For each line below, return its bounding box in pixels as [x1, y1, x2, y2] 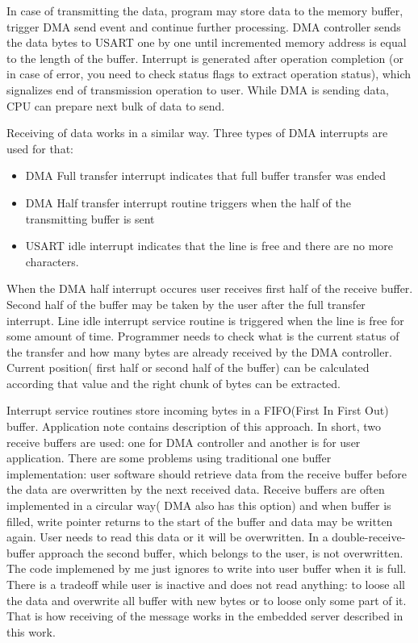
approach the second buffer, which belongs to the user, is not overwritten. [39, 544, 403, 561]
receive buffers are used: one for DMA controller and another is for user [6, 433, 361, 450]
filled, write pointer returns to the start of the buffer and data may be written [6, 512, 393, 529]
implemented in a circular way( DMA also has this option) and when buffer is [6, 497, 391, 514]
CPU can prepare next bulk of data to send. [6, 97, 225, 114]
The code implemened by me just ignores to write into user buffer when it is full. [6, 560, 407, 577]
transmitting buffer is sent [25, 210, 155, 227]
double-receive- [332, 528, 406, 545]
